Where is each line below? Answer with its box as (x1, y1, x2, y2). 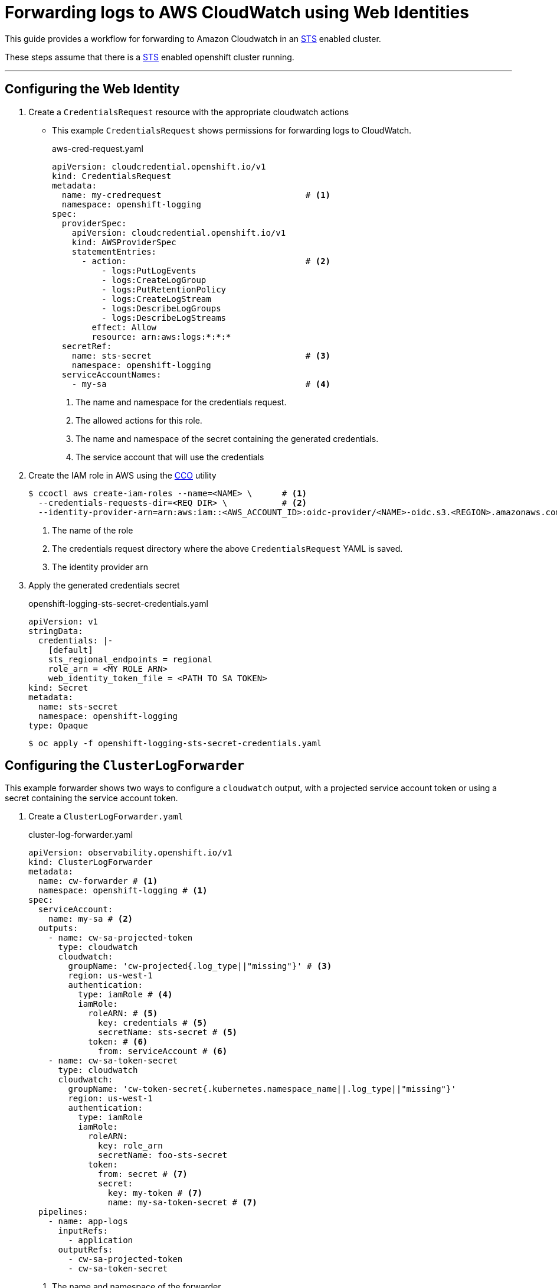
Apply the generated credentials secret (28, 580, 180, 590)
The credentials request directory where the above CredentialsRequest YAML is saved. (52, 543, 403, 554)
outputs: (38, 923, 78, 934)
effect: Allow (91, 322, 157, 332)
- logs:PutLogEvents (101, 265, 196, 275)
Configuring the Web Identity (5, 82, 180, 97)
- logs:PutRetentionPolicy (101, 284, 227, 294)
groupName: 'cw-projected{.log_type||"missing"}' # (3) (68, 961, 332, 971)
